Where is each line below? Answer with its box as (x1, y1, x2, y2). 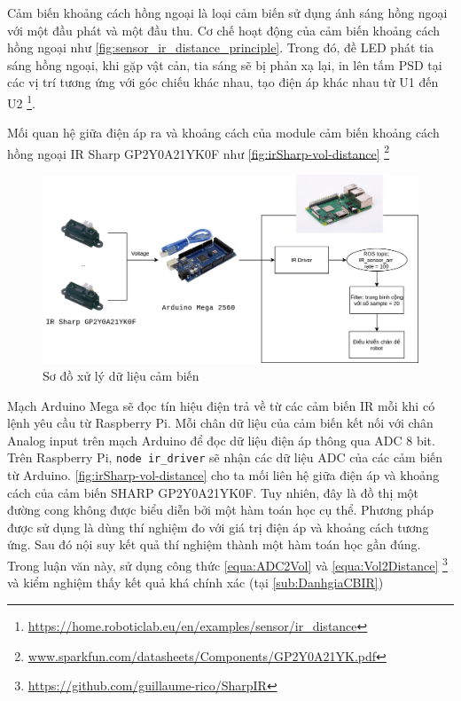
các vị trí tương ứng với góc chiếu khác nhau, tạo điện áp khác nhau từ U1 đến (7, 73, 439, 91)
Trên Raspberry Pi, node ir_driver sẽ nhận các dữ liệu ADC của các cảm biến (7, 448, 443, 467)
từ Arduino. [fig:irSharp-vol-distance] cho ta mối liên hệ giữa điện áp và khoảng (7, 466, 440, 484)
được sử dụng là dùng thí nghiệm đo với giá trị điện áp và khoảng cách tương (7, 517, 429, 536)
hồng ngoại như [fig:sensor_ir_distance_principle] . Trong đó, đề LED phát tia (7, 38, 434, 57)
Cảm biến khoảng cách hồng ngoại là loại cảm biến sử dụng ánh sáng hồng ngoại (7, 4, 448, 21)
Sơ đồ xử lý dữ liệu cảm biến (43, 366, 199, 385)
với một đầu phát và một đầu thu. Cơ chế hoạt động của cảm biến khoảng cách (7, 20, 441, 39)
